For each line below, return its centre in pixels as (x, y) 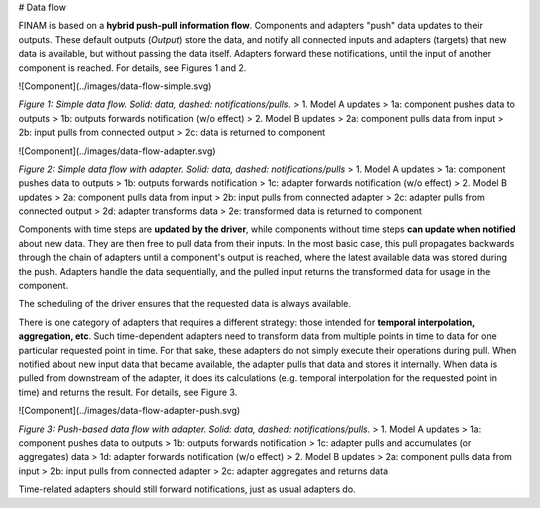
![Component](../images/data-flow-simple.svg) (115, 86)
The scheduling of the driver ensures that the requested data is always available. (185, 304)
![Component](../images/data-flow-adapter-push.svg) (129, 411)
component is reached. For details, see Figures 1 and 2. (132, 67)
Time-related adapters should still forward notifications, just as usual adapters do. (187, 489)
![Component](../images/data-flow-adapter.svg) (117, 151)
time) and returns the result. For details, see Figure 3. (128, 392)
